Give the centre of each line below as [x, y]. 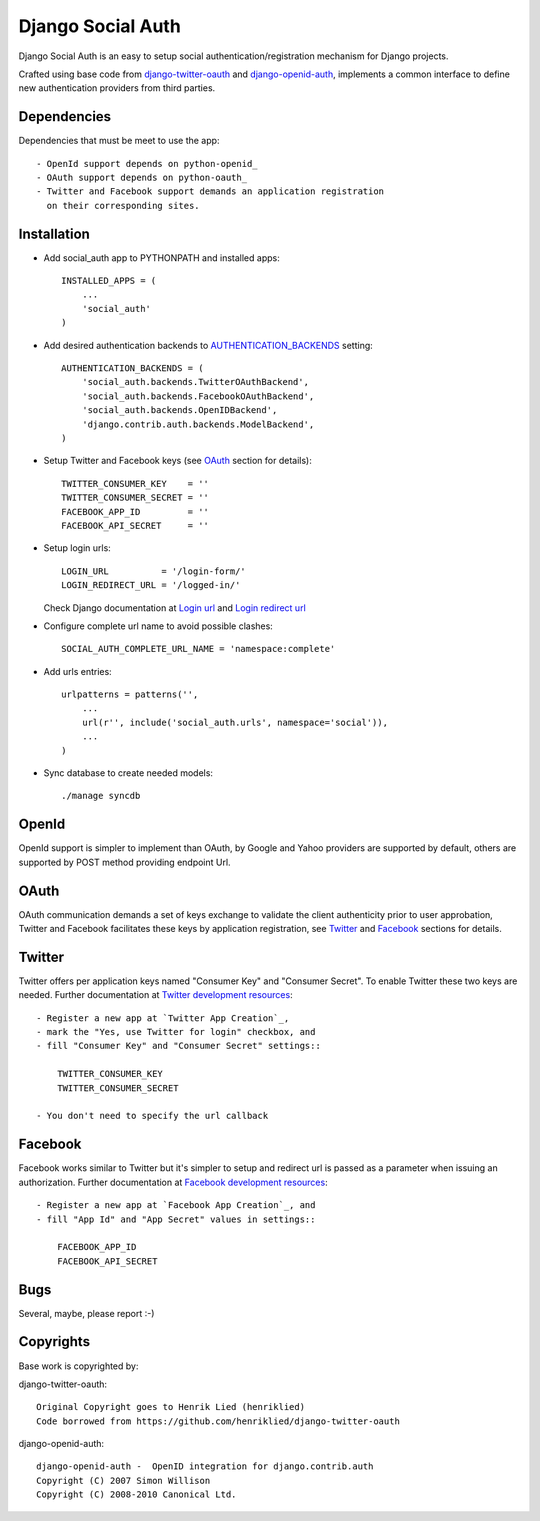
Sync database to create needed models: [128, 773]
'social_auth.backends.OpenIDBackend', [179, 410]
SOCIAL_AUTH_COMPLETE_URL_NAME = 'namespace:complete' [198, 649]
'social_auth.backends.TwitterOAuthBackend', [195, 382]
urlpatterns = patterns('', [130, 694]
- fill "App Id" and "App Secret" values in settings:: [176, 1219]
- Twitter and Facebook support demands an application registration [210, 191]
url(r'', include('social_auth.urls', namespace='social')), [235, 722]
